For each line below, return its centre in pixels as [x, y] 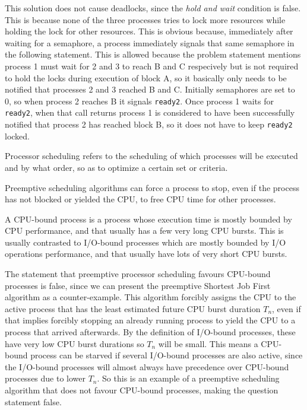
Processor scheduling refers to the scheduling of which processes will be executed [151, 156]
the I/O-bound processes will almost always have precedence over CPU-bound [147, 366]
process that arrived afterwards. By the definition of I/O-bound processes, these [150, 332]
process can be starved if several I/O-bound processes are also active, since [167, 355]
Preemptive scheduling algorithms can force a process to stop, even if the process [152, 187]
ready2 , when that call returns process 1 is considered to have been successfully [150, 112]
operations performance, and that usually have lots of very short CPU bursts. [146, 254]
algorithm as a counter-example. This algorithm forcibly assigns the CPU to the [151, 297]
